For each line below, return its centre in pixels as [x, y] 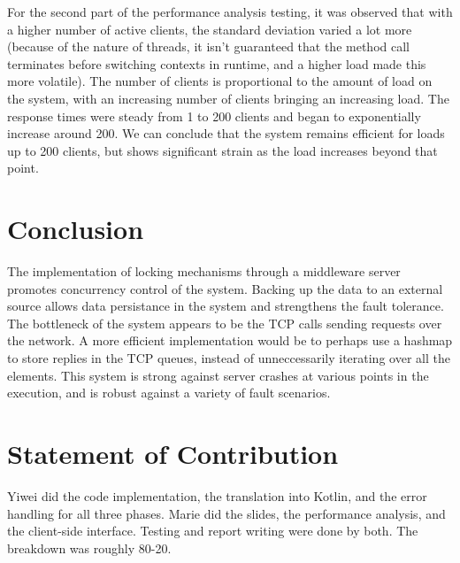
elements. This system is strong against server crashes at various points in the [218, 375]
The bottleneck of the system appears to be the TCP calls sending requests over [225, 323]
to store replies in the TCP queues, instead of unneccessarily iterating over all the [229, 358]
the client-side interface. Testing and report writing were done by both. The [213, 531]
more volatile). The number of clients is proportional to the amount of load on [220, 81]
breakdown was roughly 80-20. [89, 548]
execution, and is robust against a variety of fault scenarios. [169, 393]
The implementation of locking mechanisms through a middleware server [204, 271]
